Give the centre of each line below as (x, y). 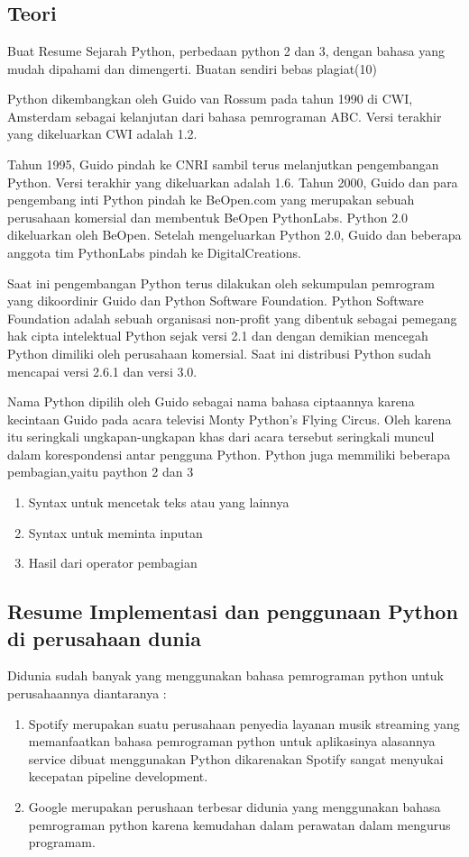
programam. (62, 842)
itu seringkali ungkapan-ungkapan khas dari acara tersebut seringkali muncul (221, 437)
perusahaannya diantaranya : (87, 693)
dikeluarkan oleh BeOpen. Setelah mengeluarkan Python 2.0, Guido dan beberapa (234, 235)
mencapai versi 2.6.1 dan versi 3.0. (102, 371)
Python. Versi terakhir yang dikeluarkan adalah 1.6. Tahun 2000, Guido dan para (233, 182)
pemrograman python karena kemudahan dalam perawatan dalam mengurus (239, 824)
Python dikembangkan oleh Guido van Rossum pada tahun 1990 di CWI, (210, 99)
